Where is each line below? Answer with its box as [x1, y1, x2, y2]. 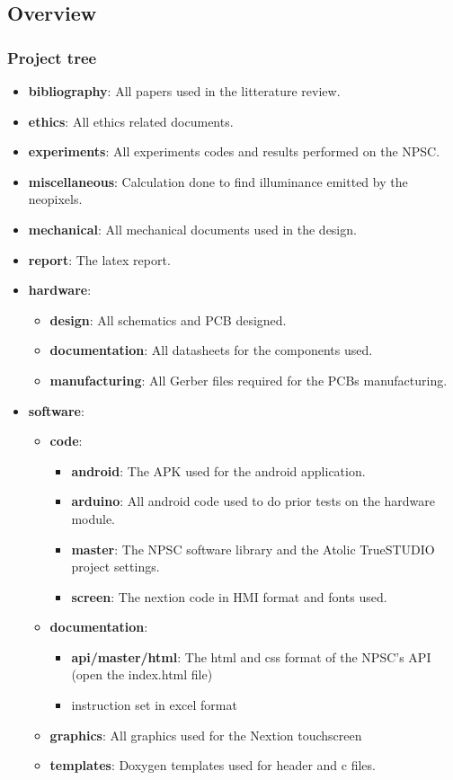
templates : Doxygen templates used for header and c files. [49, 756, 376, 775]
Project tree [7, 46, 97, 68]
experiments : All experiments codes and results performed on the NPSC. [28, 142, 440, 161]
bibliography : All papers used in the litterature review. [28, 82, 341, 100]
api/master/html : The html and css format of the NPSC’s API [71, 647, 431, 666]
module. [71, 509, 116, 527]
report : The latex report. [28, 250, 171, 269]
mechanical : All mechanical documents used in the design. [28, 219, 357, 238]
